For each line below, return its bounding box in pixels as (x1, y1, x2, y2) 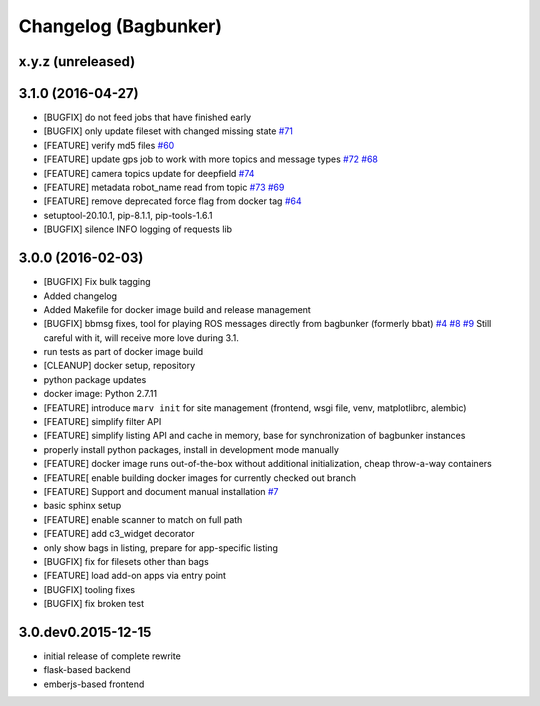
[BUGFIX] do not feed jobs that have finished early (43, 111, 252, 124)
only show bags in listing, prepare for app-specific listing (43, 541, 279, 554)
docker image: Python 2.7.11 (43, 388, 158, 400)
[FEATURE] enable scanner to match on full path (43, 513, 243, 525)
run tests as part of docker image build (43, 346, 204, 358)
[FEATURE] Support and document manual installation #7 (43, 485, 279, 497)
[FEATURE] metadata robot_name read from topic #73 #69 (43, 181, 285, 194)
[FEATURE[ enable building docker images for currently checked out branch (43, 471, 357, 484)
